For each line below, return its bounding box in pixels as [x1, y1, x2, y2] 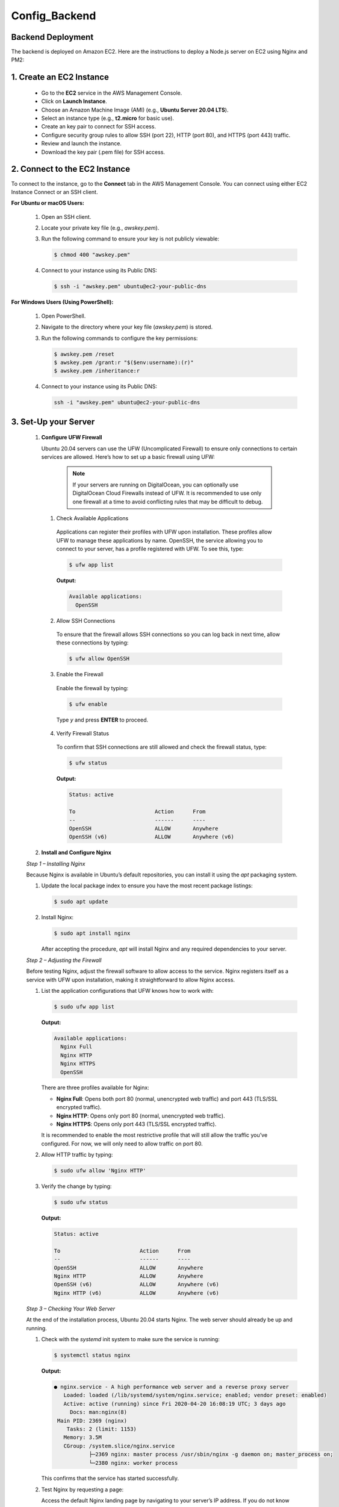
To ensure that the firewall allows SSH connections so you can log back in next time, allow [56, 631, 280, 638]
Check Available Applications [56, 515, 129, 522]
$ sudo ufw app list [54, 1003, 114, 1010]
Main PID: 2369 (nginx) [57, 1417, 128, 1424]
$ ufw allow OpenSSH [69, 655, 129, 662]
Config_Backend [11, 9, 96, 22]
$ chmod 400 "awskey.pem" [54, 251, 131, 259]
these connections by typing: [56, 639, 129, 646]
